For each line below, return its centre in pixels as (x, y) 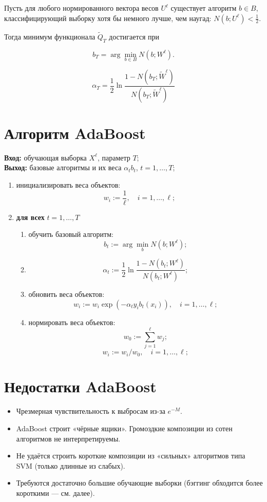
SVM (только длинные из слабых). (71, 465)
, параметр (114, 157)
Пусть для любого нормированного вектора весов (81, 8)
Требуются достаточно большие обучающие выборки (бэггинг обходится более (139, 483)
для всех (30, 217)
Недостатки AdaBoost (80, 386)
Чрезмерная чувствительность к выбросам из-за (91, 411)
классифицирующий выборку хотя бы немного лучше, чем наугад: (108, 18)
